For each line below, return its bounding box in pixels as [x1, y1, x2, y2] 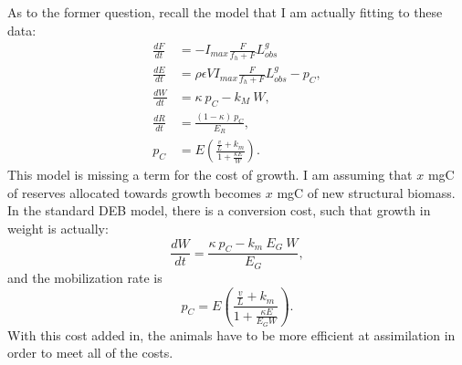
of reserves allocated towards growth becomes [7, 182, 262, 202]
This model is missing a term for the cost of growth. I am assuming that [7, 165, 413, 184]
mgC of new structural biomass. [277, 182, 456, 202]
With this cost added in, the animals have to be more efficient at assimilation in [7, 325, 456, 344]
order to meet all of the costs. [7, 343, 173, 362]
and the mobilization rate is [7, 267, 163, 287]
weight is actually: [7, 218, 109, 237]
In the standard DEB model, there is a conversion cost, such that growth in [7, 201, 431, 220]
